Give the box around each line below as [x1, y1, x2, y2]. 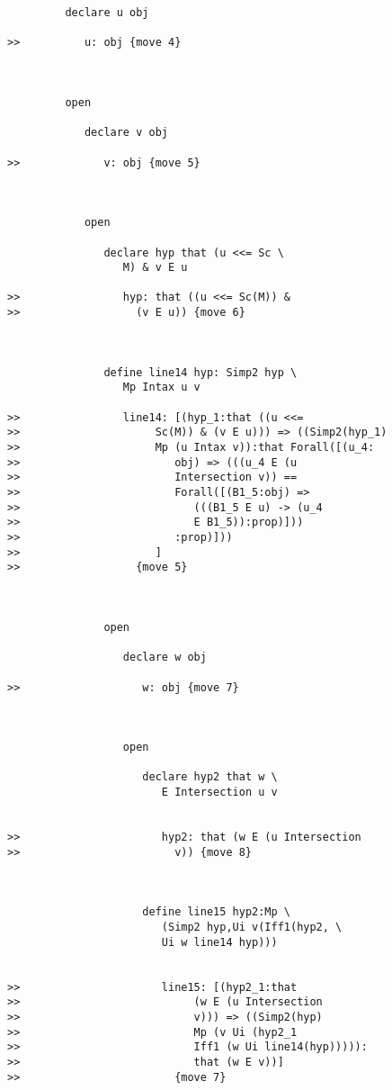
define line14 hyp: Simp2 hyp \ [103, 365, 298, 379]
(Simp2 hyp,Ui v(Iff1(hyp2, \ [161, 921, 343, 934]
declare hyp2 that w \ [142, 770, 278, 784]
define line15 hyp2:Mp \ [142, 905, 290, 919]
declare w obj [122, 651, 207, 664]
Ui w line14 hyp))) [161, 935, 278, 949]
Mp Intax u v [122, 381, 200, 394]
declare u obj [65, 6, 149, 19]
